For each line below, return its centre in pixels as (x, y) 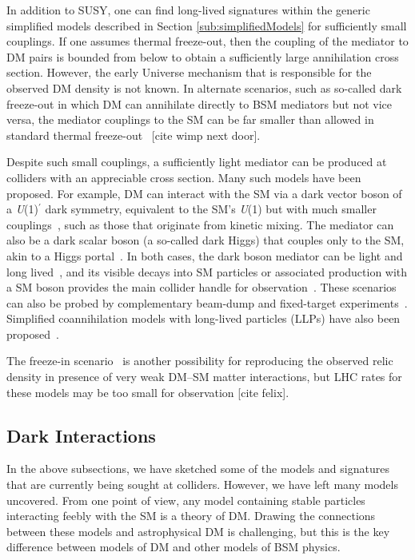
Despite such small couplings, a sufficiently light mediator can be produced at (197, 162)
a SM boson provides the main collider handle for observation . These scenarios (202, 287)
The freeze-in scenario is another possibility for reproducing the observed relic (200, 361)
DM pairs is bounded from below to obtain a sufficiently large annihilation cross (203, 56)
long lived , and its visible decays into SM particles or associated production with (207, 271)
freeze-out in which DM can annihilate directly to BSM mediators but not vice (200, 103)
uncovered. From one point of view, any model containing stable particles (186, 500)
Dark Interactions (81, 435)
